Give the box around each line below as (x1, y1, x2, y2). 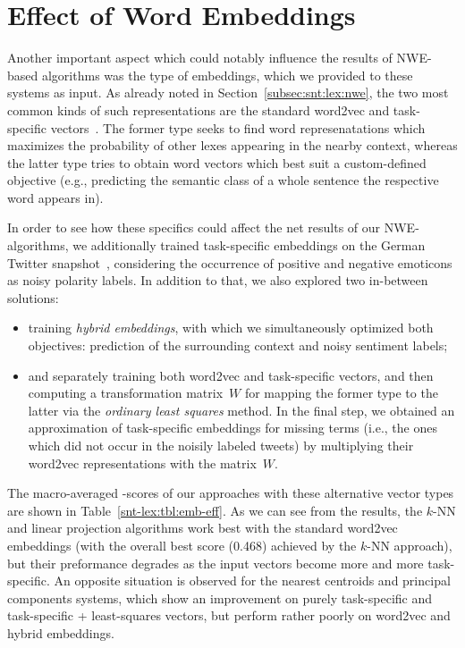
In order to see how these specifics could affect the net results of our (7, 218, 381, 237)
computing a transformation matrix (28, 383, 224, 402)
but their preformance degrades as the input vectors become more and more (7, 553, 424, 572)
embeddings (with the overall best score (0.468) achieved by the (7, 535, 357, 554)
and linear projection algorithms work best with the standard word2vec (7, 518, 398, 537)
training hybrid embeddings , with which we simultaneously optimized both (28, 318, 434, 337)
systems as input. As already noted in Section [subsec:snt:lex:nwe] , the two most (7, 83, 449, 102)
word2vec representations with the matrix (28, 453, 257, 472)
